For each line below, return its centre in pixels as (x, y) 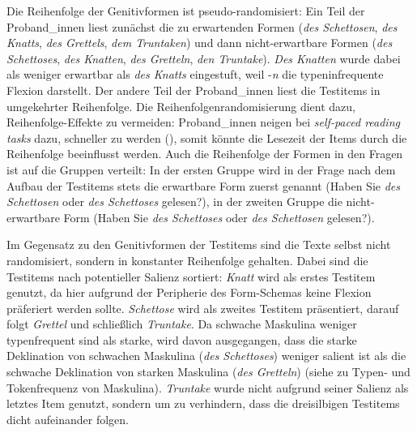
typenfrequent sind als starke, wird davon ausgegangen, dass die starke (182, 339)
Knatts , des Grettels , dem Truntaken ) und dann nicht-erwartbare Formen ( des (200, 43)
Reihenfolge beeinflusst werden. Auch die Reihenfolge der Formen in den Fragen (205, 154)
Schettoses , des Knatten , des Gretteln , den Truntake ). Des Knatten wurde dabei (204, 58)
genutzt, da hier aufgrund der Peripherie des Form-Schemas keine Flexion (189, 292)
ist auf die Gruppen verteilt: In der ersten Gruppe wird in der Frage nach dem (201, 169)
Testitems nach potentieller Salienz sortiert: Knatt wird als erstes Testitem (191, 276)
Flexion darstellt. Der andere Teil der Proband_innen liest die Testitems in (194, 90)
